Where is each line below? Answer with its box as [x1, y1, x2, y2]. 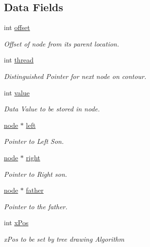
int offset [4, 22, 30, 32]
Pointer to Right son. [4, 169, 67, 179]
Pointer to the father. [4, 201, 67, 211]
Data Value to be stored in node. [4, 104, 100, 114]
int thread [4, 55, 34, 65]
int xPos [4, 217, 29, 228]
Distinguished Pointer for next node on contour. [4, 71, 147, 81]
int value [4, 87, 30, 97]
